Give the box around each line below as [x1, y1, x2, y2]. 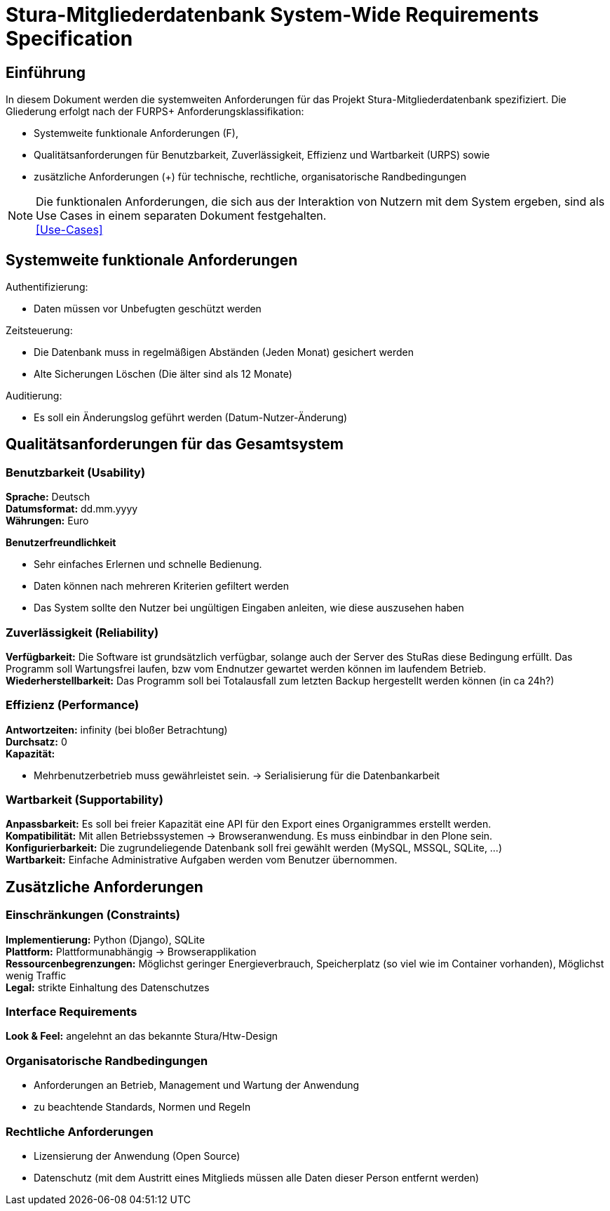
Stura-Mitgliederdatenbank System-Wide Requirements [6, 3, 539, 27]
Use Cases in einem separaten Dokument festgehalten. [36, 209, 327, 223]
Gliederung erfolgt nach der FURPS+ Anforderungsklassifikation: [6, 105, 304, 118]
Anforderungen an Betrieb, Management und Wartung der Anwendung [34, 1079, 360, 1092]
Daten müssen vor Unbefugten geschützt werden [34, 303, 262, 315]
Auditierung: [6, 390, 62, 402]
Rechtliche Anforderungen [6, 1124, 154, 1139]
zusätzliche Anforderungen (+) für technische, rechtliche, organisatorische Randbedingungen [34, 171, 467, 183]
